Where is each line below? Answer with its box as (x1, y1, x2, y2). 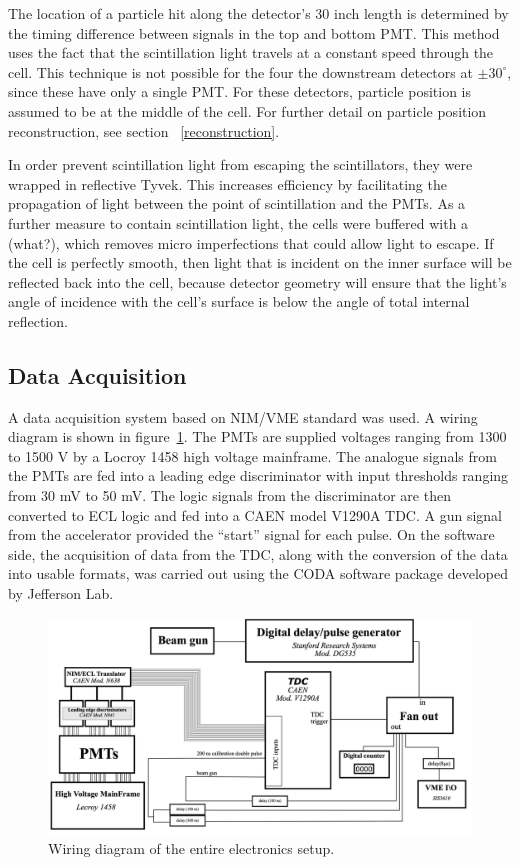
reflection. (8, 310, 68, 331)
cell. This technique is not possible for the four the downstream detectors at (8, 61, 473, 82)
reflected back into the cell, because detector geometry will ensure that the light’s (8, 271, 507, 292)
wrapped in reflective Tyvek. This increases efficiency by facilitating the (8, 173, 447, 194)
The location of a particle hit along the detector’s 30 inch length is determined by (8, 3, 509, 23)
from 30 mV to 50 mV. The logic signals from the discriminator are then (8, 485, 451, 506)
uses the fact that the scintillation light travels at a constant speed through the (8, 42, 494, 63)
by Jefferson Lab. (8, 583, 114, 604)
